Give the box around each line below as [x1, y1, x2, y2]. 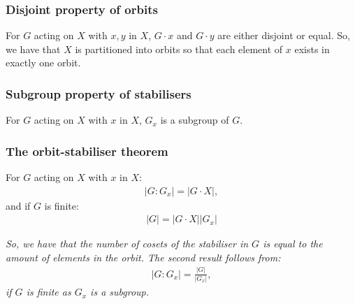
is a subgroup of [160, 113, 229, 127]
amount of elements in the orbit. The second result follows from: [6, 249, 281, 264]
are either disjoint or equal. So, [217, 28, 350, 43]
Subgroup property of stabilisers [6, 85, 191, 102]
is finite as [26, 284, 71, 299]
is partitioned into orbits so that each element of [75, 41, 283, 56]
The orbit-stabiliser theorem [6, 142, 168, 159]
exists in [294, 41, 330, 56]
